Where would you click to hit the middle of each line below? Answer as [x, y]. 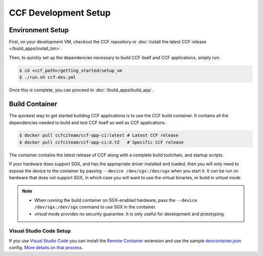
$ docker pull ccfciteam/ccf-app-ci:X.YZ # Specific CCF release [102, 142]
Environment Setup [39, 30]
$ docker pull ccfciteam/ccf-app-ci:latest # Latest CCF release [99, 135]
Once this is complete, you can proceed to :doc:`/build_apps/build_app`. [81, 90]
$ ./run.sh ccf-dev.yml [48, 77]
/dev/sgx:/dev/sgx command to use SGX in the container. [95, 207]
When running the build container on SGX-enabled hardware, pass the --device [116, 200]
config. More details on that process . [46, 248]
